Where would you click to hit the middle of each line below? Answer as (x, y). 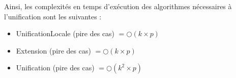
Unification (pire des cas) (55, 68)
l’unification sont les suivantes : (53, 16)
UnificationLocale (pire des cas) (65, 33)
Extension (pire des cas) (53, 50)
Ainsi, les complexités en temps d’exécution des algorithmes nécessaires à (118, 6)
